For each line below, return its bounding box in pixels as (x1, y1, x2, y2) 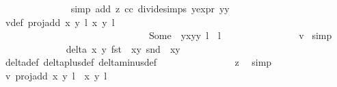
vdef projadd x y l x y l (5, 14, 115, 29)
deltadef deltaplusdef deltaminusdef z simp (5, 55, 272, 69)
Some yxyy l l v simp (148, 28, 332, 42)
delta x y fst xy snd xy (66, 41, 180, 55)
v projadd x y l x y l (5, 68, 107, 82)
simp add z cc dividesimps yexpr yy (70, 1, 230, 15)
